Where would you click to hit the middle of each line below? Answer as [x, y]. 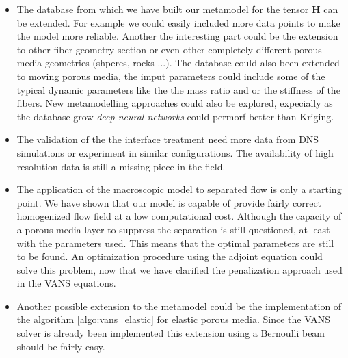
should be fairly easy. [61, 346]
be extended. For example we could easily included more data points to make [178, 22]
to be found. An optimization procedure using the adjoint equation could [170, 256]
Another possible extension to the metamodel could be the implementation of [179, 306]
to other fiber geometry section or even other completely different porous [169, 49]
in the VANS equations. [66, 283]
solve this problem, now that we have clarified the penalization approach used [179, 269]
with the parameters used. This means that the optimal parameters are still [175, 243]
